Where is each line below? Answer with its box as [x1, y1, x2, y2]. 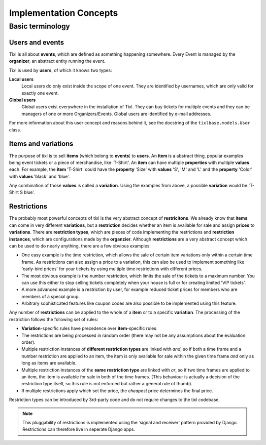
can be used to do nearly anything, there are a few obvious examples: [9, 243, 151, 249]
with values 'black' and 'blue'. [9, 173, 70, 179]
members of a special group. [21, 293, 80, 299]
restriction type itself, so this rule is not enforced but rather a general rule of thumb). [21, 381, 193, 387]
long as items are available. [21, 360, 77, 366]
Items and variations [9, 140, 73, 148]
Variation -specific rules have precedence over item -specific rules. [21, 325, 158, 331]
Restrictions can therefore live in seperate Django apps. [22, 426, 135, 432]
